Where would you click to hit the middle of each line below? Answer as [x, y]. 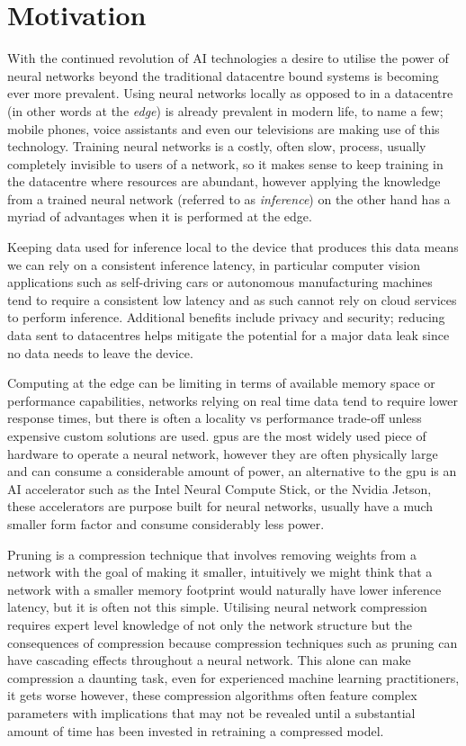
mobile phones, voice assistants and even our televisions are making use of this [224, 128]
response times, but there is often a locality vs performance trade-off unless [215, 418]
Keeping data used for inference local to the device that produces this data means [233, 247]
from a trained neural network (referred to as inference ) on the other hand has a [229, 198]
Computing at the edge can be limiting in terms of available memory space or [221, 383]
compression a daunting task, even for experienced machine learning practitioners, [233, 677]
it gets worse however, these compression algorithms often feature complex [212, 695]
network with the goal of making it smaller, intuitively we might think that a [220, 572]
